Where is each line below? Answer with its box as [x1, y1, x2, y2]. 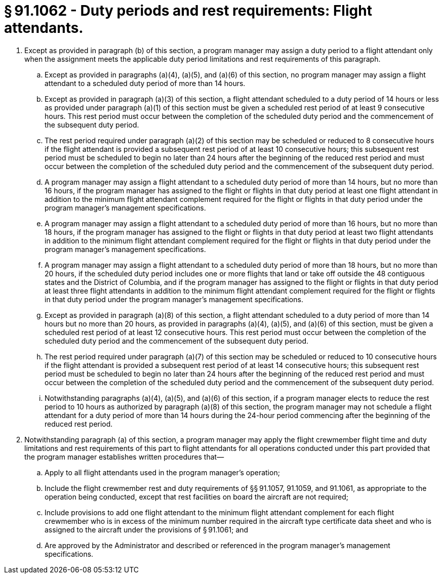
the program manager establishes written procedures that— [24, 452, 224, 461]
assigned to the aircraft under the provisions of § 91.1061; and [45, 525, 249, 534]
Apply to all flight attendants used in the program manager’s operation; [45, 468, 280, 477]
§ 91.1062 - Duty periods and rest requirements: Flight [4, 2, 372, 19]
